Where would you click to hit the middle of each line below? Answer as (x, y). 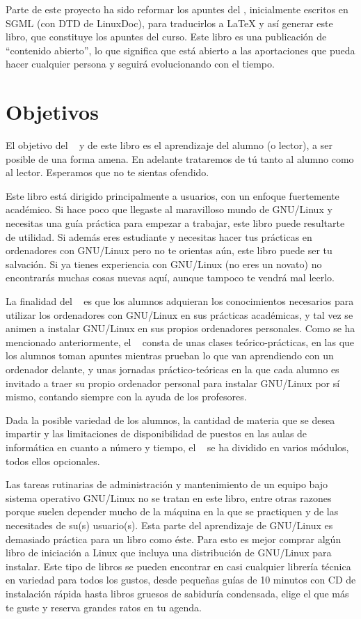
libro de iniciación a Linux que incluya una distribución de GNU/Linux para (169, 553)
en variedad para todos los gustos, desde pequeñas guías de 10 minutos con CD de (181, 580)
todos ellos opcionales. (53, 461)
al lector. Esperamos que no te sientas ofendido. (107, 172)
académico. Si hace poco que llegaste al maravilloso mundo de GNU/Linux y (169, 209)
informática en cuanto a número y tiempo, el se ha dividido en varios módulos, (177, 447)
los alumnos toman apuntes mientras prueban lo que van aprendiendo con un (170, 355)
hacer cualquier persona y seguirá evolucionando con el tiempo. (140, 64)
